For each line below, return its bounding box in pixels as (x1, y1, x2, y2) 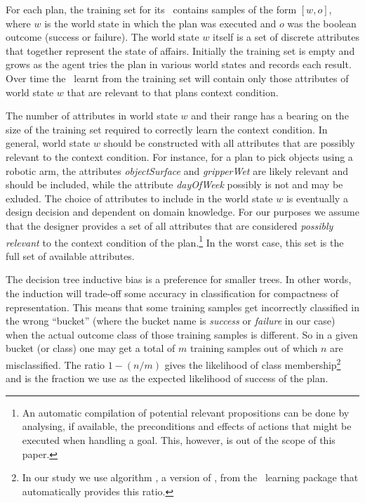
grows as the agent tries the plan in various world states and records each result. (6, 57, 352, 72)
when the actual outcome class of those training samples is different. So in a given (6, 327, 358, 341)
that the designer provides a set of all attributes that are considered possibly (6, 218, 333, 233)
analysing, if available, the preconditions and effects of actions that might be (22, 419, 352, 433)
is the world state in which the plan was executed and (44, 15, 277, 30)
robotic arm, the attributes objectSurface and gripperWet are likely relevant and (6, 163, 348, 178)
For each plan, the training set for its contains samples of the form (6, 2, 297, 16)
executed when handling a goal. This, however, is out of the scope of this (22, 432, 336, 447)
